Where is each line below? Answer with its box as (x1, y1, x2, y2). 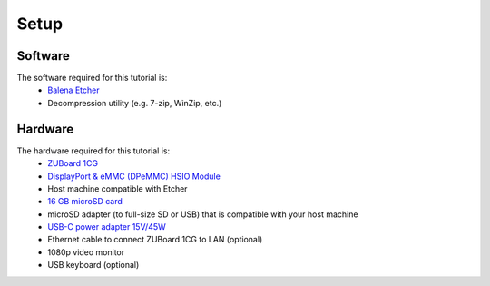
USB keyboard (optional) (47, 260, 140, 271)
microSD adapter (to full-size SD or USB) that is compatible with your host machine (47, 209, 358, 220)
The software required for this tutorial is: (16, 73, 168, 84)
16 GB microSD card (47, 196, 122, 207)
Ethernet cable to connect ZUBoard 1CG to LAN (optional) (47, 234, 263, 245)
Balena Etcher (47, 84, 100, 95)
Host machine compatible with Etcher (47, 182, 188, 194)
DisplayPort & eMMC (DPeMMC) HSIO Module (47, 171, 221, 182)
